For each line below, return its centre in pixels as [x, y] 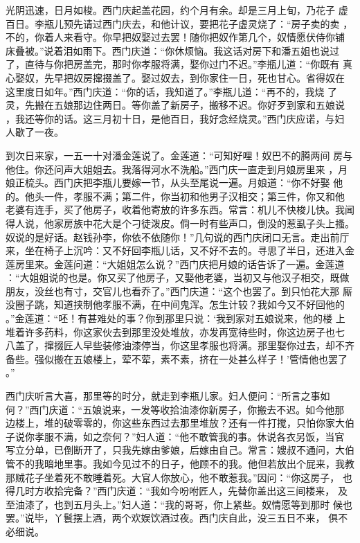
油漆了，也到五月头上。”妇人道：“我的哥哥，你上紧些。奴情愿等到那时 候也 [183, 504]
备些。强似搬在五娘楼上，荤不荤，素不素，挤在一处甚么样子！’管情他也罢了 [177, 358]
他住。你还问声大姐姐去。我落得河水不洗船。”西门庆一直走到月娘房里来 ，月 [177, 169]
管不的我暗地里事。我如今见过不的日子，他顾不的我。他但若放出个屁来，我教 [180, 463]
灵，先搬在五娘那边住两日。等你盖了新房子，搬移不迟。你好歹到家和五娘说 [175, 105]
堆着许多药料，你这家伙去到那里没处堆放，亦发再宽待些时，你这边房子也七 [175, 331]
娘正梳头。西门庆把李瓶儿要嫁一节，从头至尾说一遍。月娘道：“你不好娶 [168, 183]
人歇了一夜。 [35, 132]
